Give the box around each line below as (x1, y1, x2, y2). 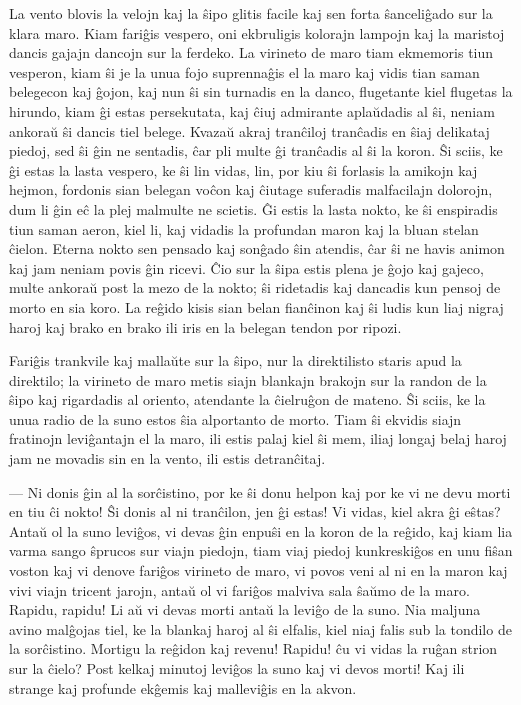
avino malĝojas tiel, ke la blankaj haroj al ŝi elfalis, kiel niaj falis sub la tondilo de (9, 618, 512, 639)
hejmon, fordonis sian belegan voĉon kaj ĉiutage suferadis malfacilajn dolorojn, (9, 179, 493, 200)
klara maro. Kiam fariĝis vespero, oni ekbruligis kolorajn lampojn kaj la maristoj (9, 22, 505, 43)
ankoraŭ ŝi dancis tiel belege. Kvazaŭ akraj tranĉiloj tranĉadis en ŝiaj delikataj (9, 120, 490, 141)
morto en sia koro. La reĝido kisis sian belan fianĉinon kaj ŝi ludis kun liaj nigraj (9, 296, 504, 317)
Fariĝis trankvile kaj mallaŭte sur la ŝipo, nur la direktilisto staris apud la (9, 350, 462, 371)
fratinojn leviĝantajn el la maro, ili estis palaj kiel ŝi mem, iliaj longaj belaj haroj (9, 428, 507, 449)
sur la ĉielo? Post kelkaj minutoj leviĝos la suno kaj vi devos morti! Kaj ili (9, 658, 465, 678)
